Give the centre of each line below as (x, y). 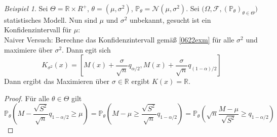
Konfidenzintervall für (38, 30)
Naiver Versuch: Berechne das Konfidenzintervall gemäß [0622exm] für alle (119, 39)
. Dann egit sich (86, 49)
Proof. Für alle (27, 98)
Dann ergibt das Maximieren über (57, 81)
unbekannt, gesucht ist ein (170, 19)
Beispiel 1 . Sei (26, 8)
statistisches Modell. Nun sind (51, 19)
